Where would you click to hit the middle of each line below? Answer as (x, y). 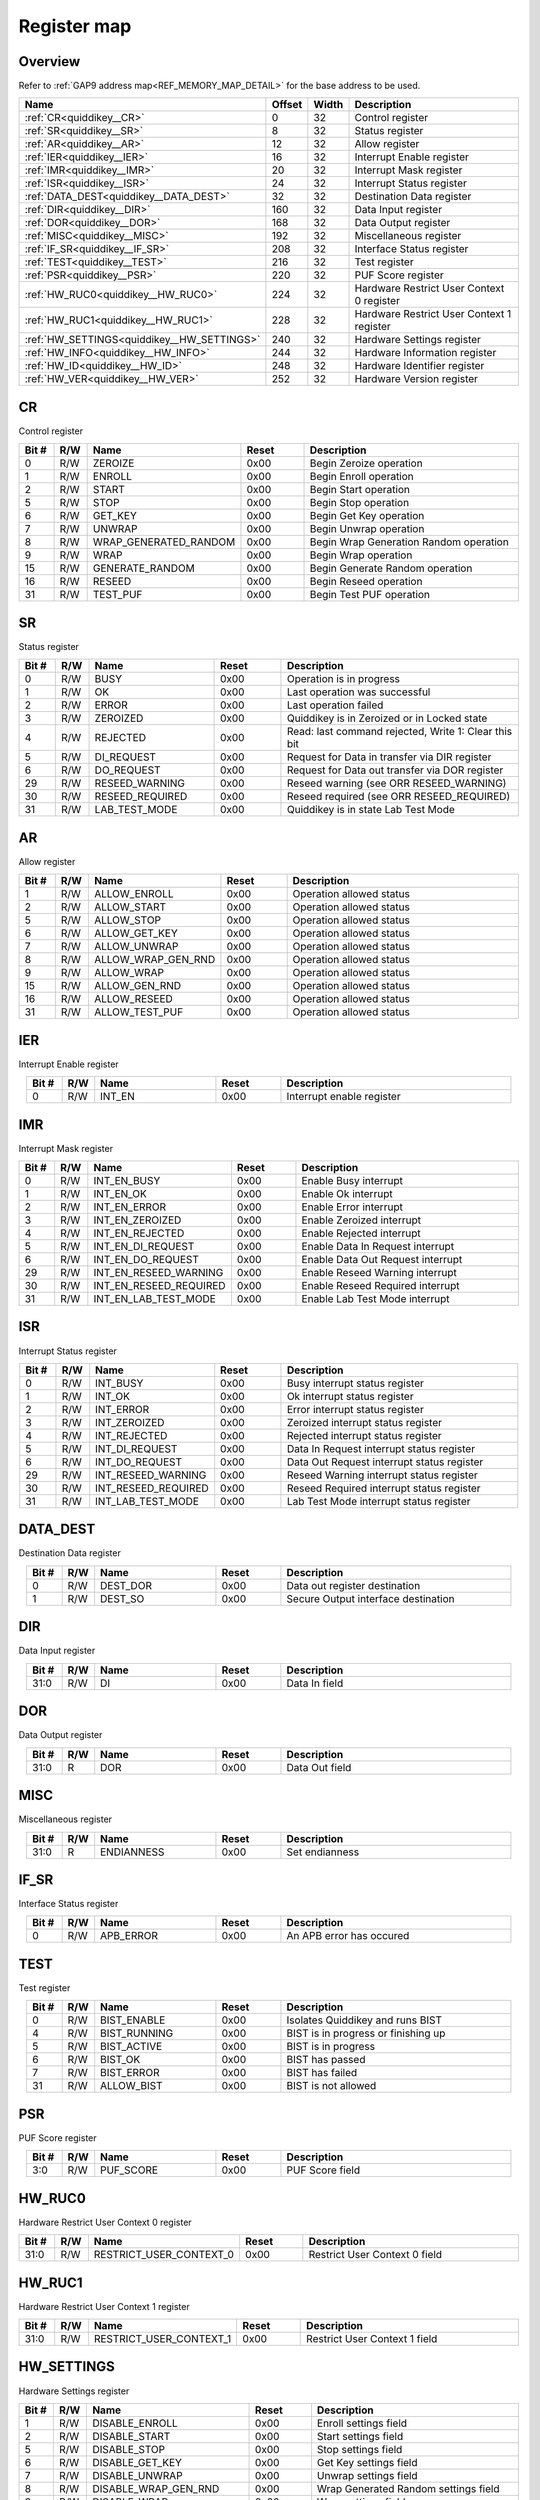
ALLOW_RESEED (133, 999)
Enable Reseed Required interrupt (380, 1285)
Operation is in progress (343, 679)
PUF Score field (323, 2170)
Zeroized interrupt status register (364, 1422)
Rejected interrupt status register (364, 1435)
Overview (49, 61)
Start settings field (360, 2436)
